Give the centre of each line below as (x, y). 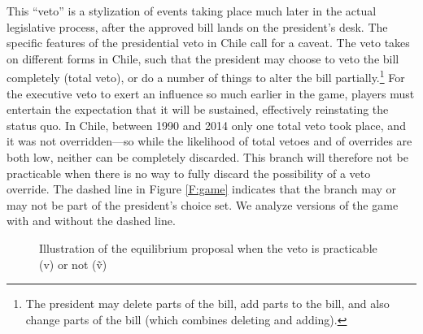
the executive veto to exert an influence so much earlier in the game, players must (211, 93)
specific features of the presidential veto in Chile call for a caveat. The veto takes (208, 43)
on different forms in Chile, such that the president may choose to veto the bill (203, 58)
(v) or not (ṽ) (73, 264)
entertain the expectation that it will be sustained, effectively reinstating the (198, 109)
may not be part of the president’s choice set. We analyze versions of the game (203, 204)
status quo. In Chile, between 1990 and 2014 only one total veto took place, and (206, 125)
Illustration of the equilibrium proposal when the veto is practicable (208, 247)
